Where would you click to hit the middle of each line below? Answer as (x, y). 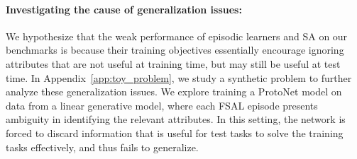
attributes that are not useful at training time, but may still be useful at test (173, 63)
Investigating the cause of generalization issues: (124, 9)
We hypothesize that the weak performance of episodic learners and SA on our (177, 36)
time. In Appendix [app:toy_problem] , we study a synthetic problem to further (179, 77)
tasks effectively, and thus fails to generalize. (102, 147)
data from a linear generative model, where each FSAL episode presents (162, 105)
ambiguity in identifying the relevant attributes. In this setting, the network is (176, 119)
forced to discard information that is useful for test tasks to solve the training (175, 132)
